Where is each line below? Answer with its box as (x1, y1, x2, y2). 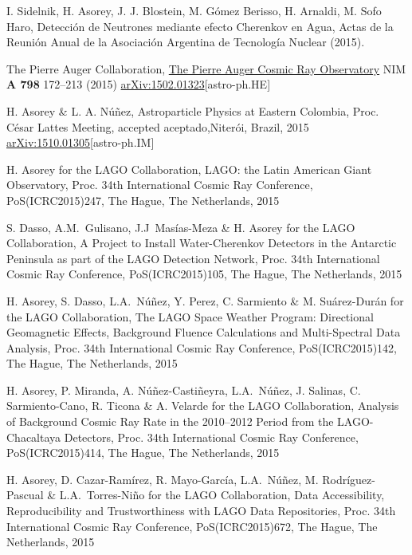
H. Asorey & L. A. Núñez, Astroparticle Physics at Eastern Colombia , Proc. (6, 102, 379, 119)
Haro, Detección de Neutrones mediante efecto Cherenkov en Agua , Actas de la (6, 18, 394, 34)
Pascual (6, 486, 44, 503)
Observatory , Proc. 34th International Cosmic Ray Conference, (6, 176, 313, 193)
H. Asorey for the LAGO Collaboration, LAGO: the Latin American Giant (6, 160, 372, 177)
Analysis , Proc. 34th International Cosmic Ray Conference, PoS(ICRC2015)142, (6, 339, 397, 356)
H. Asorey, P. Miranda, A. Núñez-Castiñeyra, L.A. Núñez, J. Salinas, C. (6, 381, 361, 398)
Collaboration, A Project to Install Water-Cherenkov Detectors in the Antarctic (6, 234, 397, 251)
